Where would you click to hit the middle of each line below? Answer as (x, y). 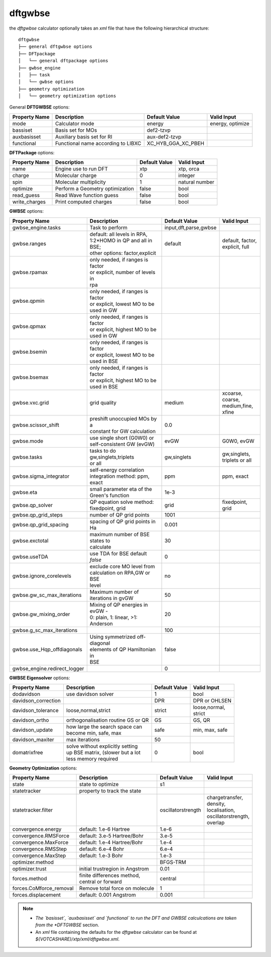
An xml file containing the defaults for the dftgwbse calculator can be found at (116, 932)
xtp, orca (189, 169)
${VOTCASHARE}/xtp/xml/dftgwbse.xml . (78, 939)
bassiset (22, 130)
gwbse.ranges (29, 243)
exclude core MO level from (122, 566)
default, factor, (239, 240)
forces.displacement (37, 895)
